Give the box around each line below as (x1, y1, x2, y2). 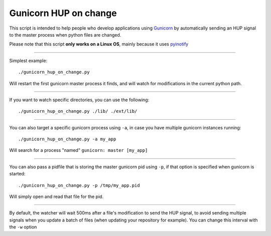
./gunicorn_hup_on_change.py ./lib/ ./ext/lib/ (18, 108, 138, 114)
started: (9, 171, 26, 177)
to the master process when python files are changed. (9, 32, 121, 38)
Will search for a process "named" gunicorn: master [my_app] (9, 147, 148, 153)
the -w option (9, 224, 37, 230)
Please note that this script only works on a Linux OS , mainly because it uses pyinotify (9, 41, 189, 47)
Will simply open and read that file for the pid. (9, 193, 104, 200)
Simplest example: (9, 58, 48, 64)
